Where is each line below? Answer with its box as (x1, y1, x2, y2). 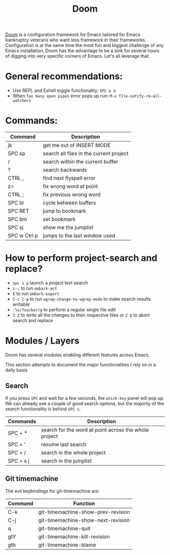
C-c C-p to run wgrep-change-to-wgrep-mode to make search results (12, 296, 151, 302)
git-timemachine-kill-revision (38, 533, 110, 540)
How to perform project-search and (5, 252, 158, 264)
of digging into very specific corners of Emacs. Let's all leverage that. (5, 53, 150, 59)
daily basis (5, 367, 28, 373)
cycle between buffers (42, 199, 96, 206)
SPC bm (8, 216, 27, 223)
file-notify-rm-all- (118, 94, 162, 99)
